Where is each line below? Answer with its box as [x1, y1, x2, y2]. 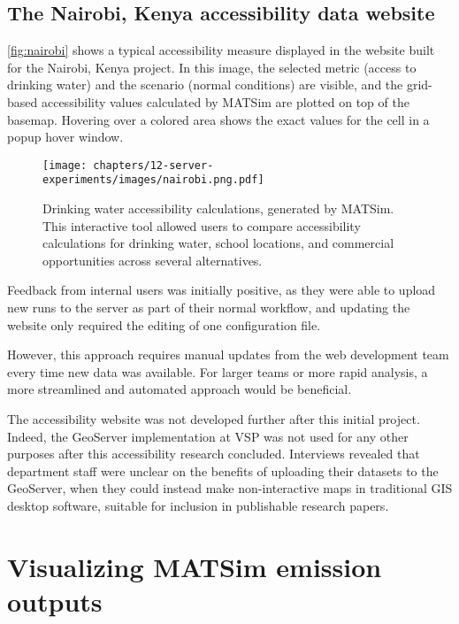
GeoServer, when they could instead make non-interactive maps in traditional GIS [7, 479, 453, 497]
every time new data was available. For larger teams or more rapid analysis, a [7, 362, 428, 381]
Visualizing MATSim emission [7, 548, 382, 584]
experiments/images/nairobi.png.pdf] [42, 173, 264, 187]
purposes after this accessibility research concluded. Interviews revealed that [7, 444, 420, 463]
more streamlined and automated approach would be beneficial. [7, 380, 352, 398]
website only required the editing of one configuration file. [7, 315, 321, 334]
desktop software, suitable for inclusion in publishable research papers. [7, 496, 389, 514]
